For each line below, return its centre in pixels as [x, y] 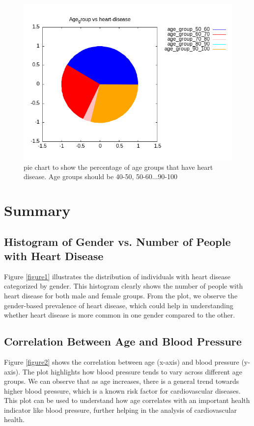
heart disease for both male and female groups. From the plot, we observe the [121, 295]
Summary [37, 210]
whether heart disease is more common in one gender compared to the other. [120, 315]
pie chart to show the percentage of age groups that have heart [118, 167]
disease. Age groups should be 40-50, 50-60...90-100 [100, 176]
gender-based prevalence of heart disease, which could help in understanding [119, 305]
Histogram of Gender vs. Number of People [117, 241]
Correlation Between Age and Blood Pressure [123, 341]
